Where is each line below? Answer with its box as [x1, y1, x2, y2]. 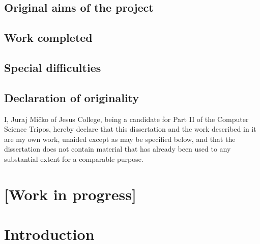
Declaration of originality [4, 89, 139, 105]
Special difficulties [4, 59, 101, 75]
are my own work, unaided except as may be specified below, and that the [4, 133, 236, 144]
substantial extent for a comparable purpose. [4, 153, 143, 164]
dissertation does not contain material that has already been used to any [4, 143, 231, 154]
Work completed [4, 30, 93, 45]
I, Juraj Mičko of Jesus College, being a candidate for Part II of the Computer [4, 113, 249, 124]
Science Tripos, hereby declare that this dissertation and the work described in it [4, 124, 256, 134]
